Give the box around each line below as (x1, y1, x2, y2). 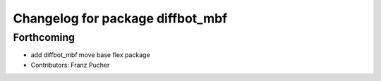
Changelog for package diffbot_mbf (13, 11, 228, 26)
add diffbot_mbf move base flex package (30, 51, 151, 59)
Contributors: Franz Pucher (30, 61, 110, 69)
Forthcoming (13, 31, 75, 44)
